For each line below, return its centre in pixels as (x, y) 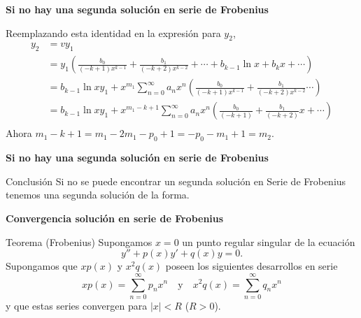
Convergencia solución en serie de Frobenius (115, 218)
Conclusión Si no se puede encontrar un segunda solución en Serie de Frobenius (176, 181)
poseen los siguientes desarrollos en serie (252, 266)
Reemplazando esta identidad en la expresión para (113, 32)
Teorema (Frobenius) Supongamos (79, 241)
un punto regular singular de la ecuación (269, 241)
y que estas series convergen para (77, 305)
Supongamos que (42, 266)
